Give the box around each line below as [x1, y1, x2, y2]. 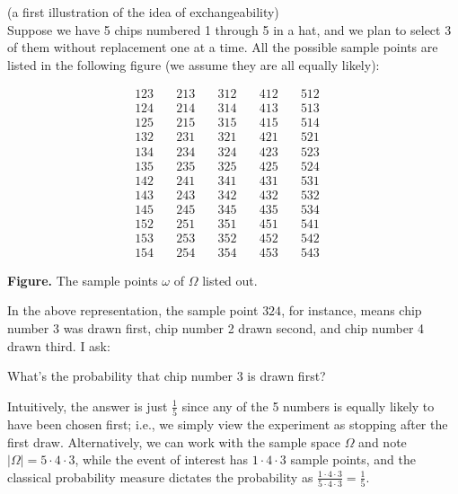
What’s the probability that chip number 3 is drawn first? [7, 366, 326, 385]
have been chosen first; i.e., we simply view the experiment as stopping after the [7, 415, 448, 434]
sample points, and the [290, 450, 416, 469]
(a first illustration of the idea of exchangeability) [7, 3, 279, 21]
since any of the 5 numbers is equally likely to [181, 396, 435, 415]
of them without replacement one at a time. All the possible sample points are [7, 38, 438, 57]
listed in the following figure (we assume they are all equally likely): [7, 55, 380, 74]
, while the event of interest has [75, 450, 249, 469]
